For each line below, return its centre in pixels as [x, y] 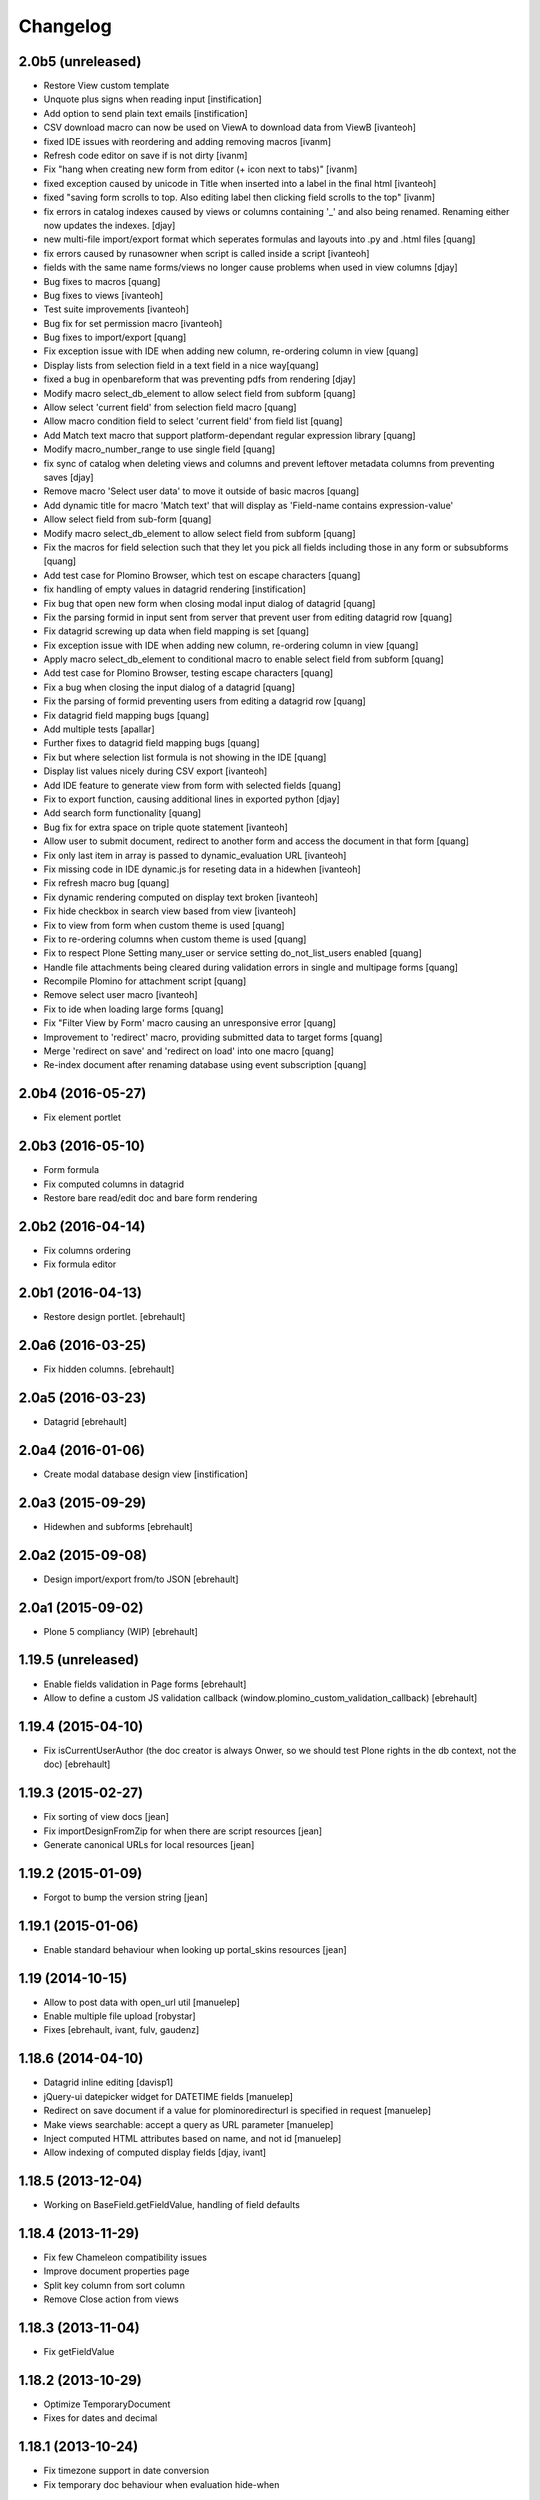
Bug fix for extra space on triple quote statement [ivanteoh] [166, 827]
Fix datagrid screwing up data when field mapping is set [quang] [176, 631]
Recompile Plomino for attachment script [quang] [145, 981]
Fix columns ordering [87, 1250]
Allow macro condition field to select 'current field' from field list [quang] [193, 421]
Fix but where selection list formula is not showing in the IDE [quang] [185, 757]
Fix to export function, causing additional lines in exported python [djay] [191, 799]
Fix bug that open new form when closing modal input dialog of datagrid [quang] [209, 603]
